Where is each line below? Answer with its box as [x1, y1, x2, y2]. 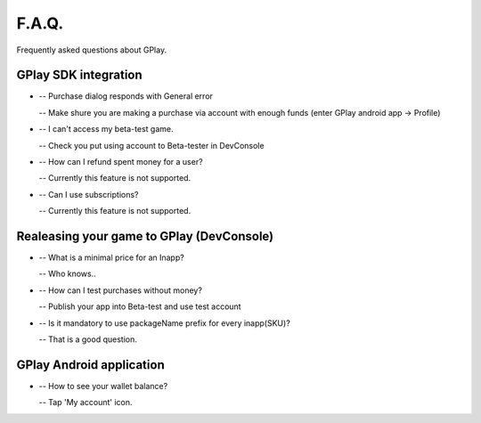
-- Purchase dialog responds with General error [38, 91, 214, 102]
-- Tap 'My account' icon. [38, 397, 133, 408]
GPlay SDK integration [16, 68, 143, 83]
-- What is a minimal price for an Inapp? [38, 252, 184, 263]
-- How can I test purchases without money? [38, 285, 202, 296]
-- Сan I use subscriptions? [38, 189, 139, 199]
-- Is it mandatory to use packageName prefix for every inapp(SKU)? [38, 317, 291, 329]
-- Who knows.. [38, 268, 97, 280]
